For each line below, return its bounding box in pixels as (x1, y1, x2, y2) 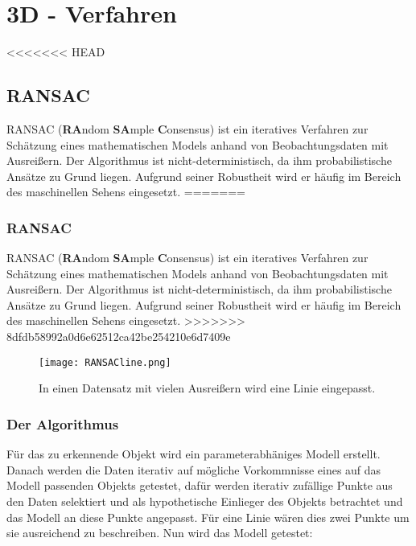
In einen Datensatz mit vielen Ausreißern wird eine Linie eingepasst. (39, 380, 376, 396)
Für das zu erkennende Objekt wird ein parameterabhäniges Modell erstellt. (6, 445, 381, 462)
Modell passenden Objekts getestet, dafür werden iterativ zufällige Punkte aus (6, 477, 393, 494)
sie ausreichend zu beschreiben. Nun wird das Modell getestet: (6, 524, 313, 541)
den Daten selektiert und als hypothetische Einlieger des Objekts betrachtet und (6, 492, 403, 509)
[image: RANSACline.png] (39, 356, 171, 368)
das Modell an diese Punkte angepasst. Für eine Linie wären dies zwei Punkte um (6, 508, 410, 525)
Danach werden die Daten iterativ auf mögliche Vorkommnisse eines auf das (6, 461, 381, 478)
